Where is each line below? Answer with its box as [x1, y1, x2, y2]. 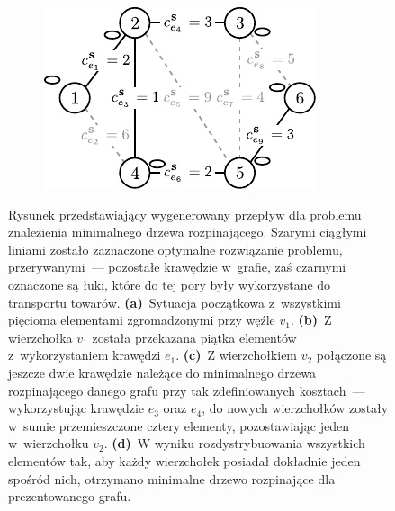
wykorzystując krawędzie [8, 399, 145, 417]
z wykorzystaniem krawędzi [8, 345, 161, 364]
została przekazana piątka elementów [92, 327, 297, 346]
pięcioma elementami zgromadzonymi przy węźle [8, 310, 275, 329]
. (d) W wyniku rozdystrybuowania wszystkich [103, 434, 365, 453]
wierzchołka [8, 327, 73, 346]
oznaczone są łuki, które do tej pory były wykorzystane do [8, 274, 331, 293]
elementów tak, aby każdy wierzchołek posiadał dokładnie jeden [8, 451, 361, 470]
